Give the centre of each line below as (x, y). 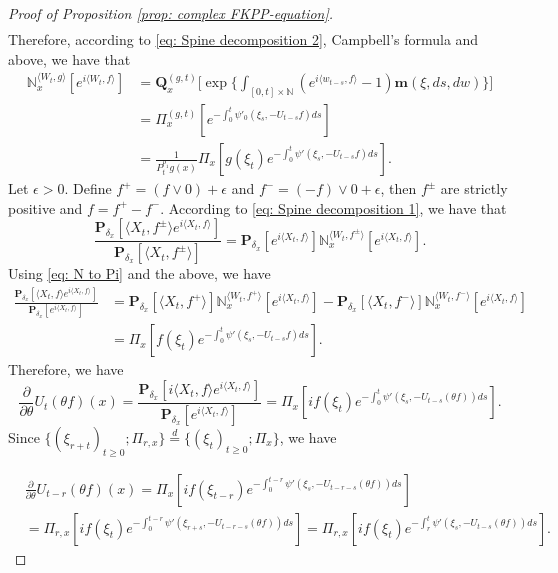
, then (398, 188)
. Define (88, 188)
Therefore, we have (66, 369)
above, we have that (69, 58)
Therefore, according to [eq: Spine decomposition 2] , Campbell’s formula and (243, 39)
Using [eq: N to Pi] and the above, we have (139, 273)
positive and (45, 207)
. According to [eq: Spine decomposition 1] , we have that (333, 207)
